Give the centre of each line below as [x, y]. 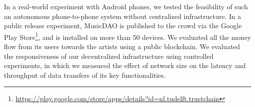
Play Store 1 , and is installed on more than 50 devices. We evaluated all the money [127, 36]
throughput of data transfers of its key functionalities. [85, 75]
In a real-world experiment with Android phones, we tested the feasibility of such [126, 6]
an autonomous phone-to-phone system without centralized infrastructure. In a [123, 16]
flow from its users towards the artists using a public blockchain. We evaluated [122, 46]
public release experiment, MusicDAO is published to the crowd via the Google [123, 26]
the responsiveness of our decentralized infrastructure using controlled [109, 56]
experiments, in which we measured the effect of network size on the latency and [125, 65]
